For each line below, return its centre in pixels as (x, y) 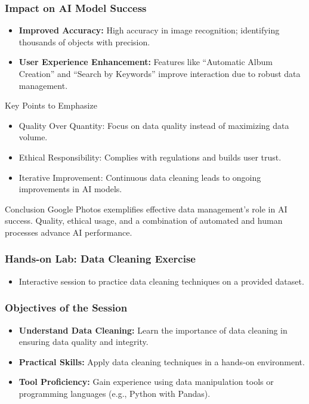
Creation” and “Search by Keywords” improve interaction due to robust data (160, 73)
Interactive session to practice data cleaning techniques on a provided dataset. (161, 281)
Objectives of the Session (66, 308)
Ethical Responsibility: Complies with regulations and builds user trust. (150, 157)
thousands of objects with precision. (84, 41)
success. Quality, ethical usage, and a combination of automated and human (144, 220)
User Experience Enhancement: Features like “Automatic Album (146, 62)
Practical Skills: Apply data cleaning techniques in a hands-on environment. (162, 361)
